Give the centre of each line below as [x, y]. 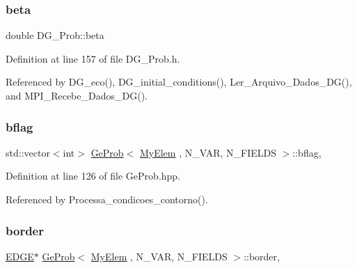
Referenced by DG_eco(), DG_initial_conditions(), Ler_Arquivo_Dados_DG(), [179, 82]
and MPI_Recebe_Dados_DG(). [77, 95]
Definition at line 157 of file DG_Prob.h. [93, 58]
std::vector [28, 152]
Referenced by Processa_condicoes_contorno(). [107, 199]
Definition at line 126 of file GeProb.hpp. [93, 176]
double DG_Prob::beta [55, 35]
